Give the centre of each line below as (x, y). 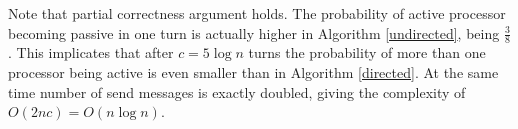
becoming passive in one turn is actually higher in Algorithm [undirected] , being (254, 32)
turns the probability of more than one (367, 52)
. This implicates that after (91, 52)
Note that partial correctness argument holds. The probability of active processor (257, 13)
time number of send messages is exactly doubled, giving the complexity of (237, 91)
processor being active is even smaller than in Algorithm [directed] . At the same (253, 72)
